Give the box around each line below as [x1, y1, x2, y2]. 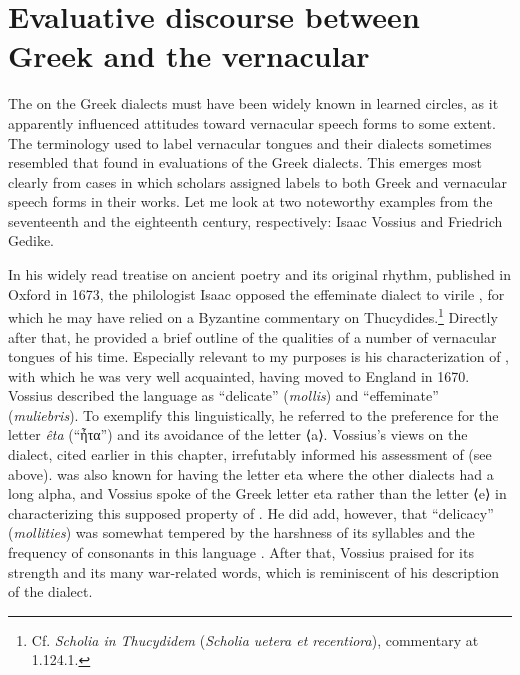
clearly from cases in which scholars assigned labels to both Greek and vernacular [8, 171, 508, 192]
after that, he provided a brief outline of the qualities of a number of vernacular [8, 326, 497, 347]
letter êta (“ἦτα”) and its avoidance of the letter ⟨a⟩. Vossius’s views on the [8, 424, 468, 445]
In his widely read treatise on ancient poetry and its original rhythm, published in [8, 264, 512, 285]
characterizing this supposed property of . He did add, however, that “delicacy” [8, 502, 494, 523]
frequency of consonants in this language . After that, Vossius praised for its [8, 542, 474, 563]
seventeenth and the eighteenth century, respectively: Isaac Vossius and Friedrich [8, 210, 503, 231]
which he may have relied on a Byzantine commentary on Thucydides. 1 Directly [8, 304, 498, 327]
